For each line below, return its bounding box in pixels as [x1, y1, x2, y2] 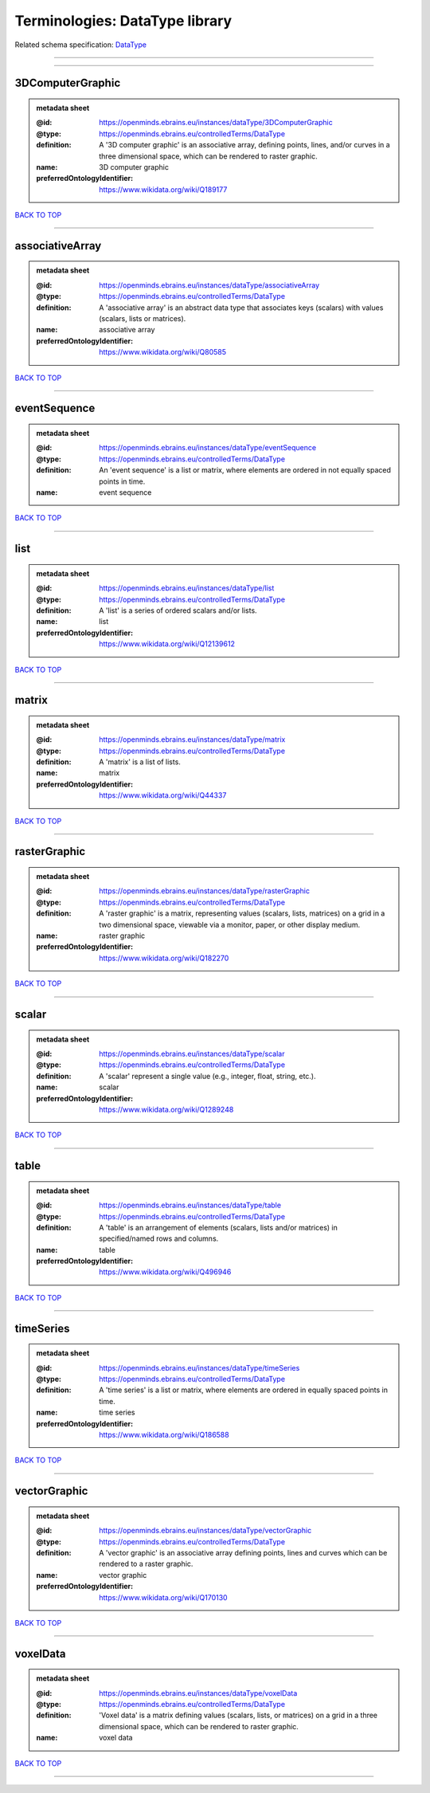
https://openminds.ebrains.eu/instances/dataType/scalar [99, 1049, 285, 1058]
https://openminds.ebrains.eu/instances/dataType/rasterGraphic [99, 886, 311, 896]
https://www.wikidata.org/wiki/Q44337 [99, 791, 227, 800]
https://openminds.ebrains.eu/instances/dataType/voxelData [99, 1688, 298, 1697]
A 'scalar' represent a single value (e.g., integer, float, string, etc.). [99, 1071, 316, 1081]
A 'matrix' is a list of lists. [99, 757, 181, 767]
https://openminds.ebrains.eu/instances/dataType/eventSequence [99, 443, 317, 453]
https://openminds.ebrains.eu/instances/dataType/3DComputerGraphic [99, 118, 334, 128]
